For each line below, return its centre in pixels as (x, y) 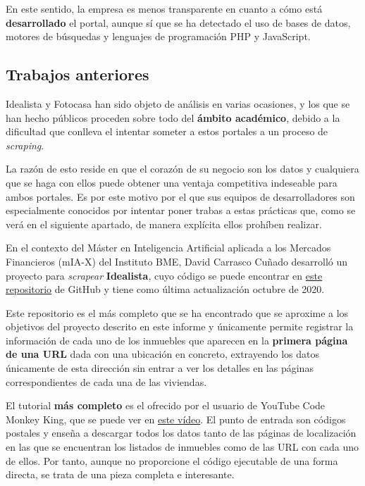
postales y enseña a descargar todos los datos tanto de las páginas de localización (181, 433)
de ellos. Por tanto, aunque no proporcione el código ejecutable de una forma (172, 460)
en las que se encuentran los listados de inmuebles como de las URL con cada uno (182, 447)
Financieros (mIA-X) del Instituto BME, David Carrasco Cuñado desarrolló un (177, 261)
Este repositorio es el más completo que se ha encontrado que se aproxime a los (177, 312)
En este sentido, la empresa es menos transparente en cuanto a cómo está (164, 8)
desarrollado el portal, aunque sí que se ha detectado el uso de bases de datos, (178, 22)
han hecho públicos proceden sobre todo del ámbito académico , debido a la (173, 117)
